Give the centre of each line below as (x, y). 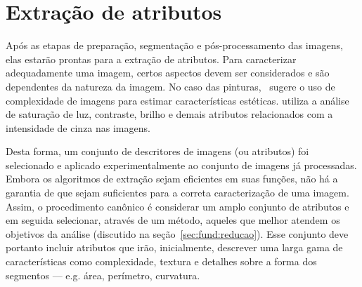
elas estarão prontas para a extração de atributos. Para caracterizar (151, 59)
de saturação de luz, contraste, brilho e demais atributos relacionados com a (169, 114)
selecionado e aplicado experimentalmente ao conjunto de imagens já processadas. (181, 165)
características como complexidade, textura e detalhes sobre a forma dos (161, 261)
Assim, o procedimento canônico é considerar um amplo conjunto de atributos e (177, 206)
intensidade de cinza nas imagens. (78, 127)
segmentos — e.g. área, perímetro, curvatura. (103, 275)
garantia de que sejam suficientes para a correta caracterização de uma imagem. (177, 193)
